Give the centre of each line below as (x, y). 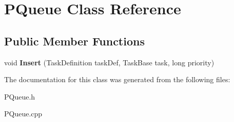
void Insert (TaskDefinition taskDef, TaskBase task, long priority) (109, 62)
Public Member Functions (74, 41)
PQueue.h (20, 96)
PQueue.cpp (23, 114)
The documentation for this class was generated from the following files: (117, 79)
